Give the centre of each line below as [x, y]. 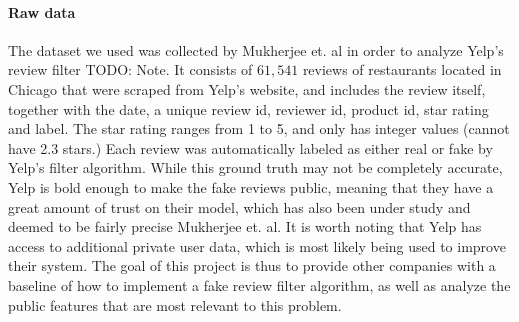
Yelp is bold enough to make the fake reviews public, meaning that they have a [251, 186]
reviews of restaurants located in [402, 69]
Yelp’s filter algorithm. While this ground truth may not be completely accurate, [255, 167]
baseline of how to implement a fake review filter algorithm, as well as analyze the [259, 284]
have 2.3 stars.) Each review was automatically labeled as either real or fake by [250, 147]
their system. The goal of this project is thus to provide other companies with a [252, 265]
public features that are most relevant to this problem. [175, 304]
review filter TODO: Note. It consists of [130, 69]
